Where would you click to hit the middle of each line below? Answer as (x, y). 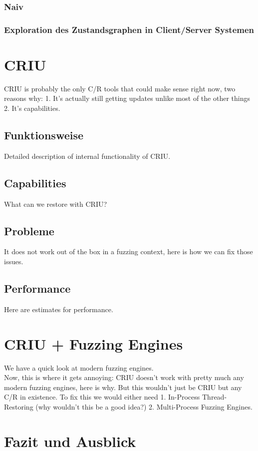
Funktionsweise (44, 135)
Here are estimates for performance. (59, 309)
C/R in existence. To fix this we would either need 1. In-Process (102, 397)
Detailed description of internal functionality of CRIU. (87, 156)
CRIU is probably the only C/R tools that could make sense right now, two (120, 88)
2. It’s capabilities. (32, 108)
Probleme (29, 230)
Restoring (19, 406)
